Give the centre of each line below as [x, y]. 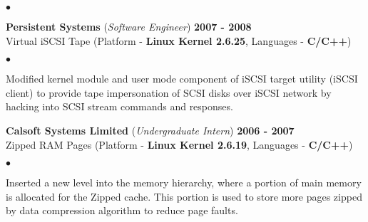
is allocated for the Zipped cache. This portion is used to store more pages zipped [184, 196]
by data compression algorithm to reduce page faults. [122, 210]
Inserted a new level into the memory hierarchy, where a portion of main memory [184, 183]
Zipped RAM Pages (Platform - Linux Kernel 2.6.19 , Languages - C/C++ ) [179, 144]
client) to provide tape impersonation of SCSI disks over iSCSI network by [169, 92]
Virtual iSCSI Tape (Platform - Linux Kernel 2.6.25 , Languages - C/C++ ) [179, 40]
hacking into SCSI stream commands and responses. [119, 106]
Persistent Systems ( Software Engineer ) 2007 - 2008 [129, 26]
